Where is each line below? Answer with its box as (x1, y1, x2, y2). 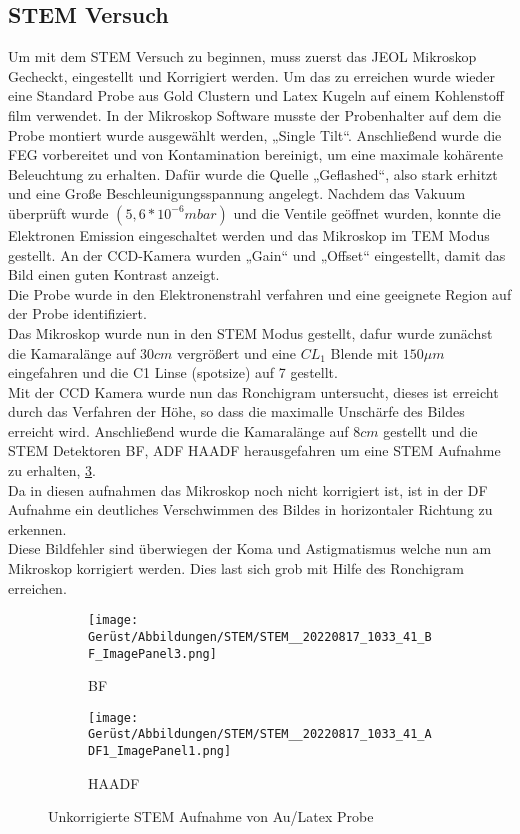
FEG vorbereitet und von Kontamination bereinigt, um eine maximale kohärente (8, 144, 503, 165)
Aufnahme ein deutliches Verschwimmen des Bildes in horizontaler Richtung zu (8, 499, 493, 520)
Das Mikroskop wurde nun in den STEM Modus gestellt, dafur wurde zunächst (8, 322, 493, 343)
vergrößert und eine (176, 342, 297, 363)
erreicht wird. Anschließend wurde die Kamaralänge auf (8, 420, 349, 441)
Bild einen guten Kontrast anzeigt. (8, 264, 220, 285)
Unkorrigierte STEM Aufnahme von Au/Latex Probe (48, 806, 374, 827)
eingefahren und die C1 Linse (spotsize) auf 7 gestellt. (8, 362, 338, 383)
